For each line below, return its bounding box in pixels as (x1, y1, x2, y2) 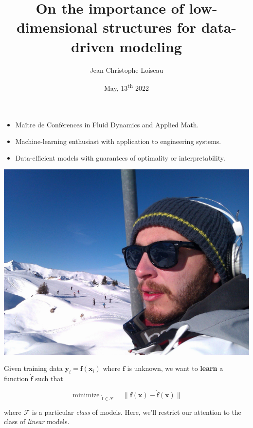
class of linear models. (4, 416, 70, 427)
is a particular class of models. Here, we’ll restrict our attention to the (32, 407, 241, 417)
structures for (103, 17, 196, 37)
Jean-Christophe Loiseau (90, 64, 163, 75)
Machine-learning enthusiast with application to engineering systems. (15, 136, 221, 146)
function (4, 373, 29, 383)
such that (35, 373, 63, 383)
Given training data (4, 363, 63, 373)
